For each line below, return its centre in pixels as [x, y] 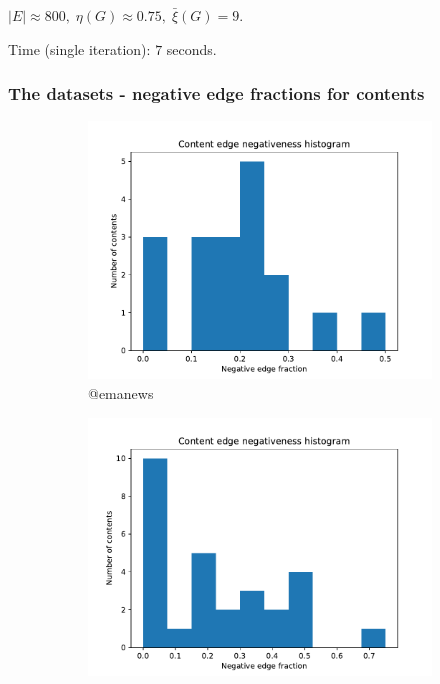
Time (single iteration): [79, 48]
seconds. [191, 48]
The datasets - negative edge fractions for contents [216, 93]
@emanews [121, 393]
